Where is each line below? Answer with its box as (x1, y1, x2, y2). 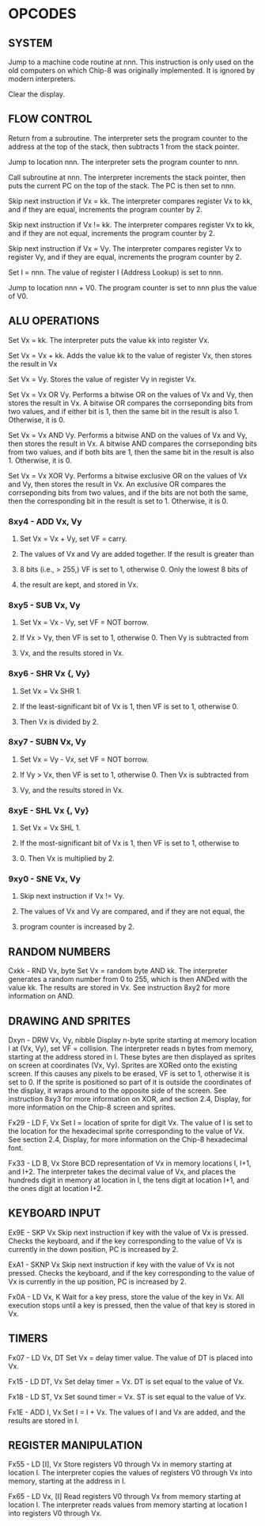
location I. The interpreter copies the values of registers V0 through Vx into (8, 1468, 253, 1478)
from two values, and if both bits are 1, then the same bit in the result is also (8, 447, 255, 456)
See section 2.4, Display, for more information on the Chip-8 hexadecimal (8, 1135, 248, 1144)
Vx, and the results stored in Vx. (19, 649, 124, 658)
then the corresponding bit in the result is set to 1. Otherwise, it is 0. (8, 496, 229, 505)
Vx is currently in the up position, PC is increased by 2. (8, 1277, 187, 1286)
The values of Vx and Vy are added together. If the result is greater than (19, 549, 255, 558)
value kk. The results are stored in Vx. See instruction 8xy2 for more (8, 983, 231, 992)
